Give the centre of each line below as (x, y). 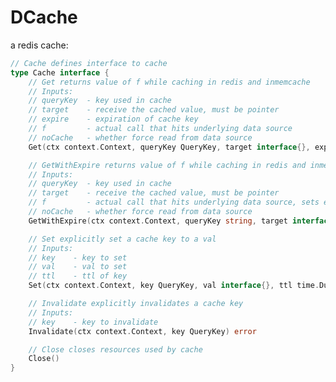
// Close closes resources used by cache (115, 349)
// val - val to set (78, 267)
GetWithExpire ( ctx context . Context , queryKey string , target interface (180, 221)
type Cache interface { (60, 72)
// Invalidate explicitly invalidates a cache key (136, 304)
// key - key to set (78, 257)
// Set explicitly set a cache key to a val (122, 239)
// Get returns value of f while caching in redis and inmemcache (169, 82)
